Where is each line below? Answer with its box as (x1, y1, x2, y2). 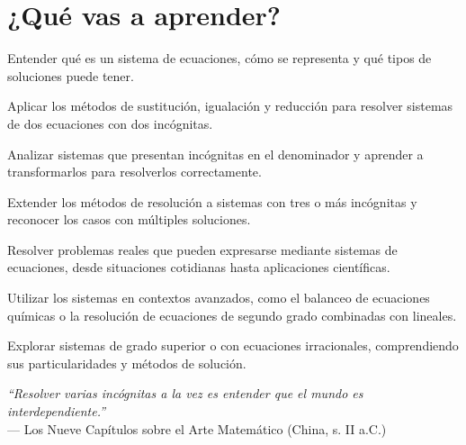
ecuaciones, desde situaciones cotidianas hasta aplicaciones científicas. (7, 258, 390, 277)
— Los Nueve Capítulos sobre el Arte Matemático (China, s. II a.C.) (7, 419, 387, 438)
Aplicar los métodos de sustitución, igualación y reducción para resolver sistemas (7, 96, 453, 115)
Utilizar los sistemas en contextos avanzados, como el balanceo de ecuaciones (7, 288, 430, 307)
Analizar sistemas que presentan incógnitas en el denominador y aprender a (7, 144, 424, 163)
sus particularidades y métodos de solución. (7, 353, 246, 372)
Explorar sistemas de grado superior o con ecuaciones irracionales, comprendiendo (7, 336, 459, 355)
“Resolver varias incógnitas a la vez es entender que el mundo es (7, 384, 363, 403)
